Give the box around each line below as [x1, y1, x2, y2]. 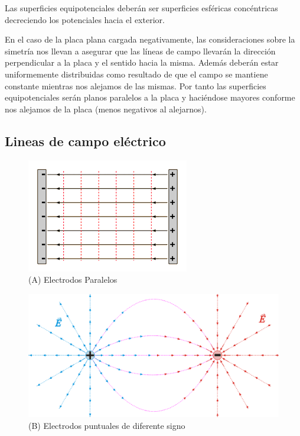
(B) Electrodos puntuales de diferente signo [28, 419, 185, 431]
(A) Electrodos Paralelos [28, 273, 118, 286]
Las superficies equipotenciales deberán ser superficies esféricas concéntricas [5, 2, 278, 14]
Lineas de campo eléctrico [5, 131, 166, 150]
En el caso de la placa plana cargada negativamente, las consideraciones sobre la [5, 33, 295, 46]
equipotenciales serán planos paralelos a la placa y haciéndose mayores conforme [5, 91, 295, 104]
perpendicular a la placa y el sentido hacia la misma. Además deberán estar [5, 56, 279, 69]
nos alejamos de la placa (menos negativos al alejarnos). [5, 102, 207, 115]
